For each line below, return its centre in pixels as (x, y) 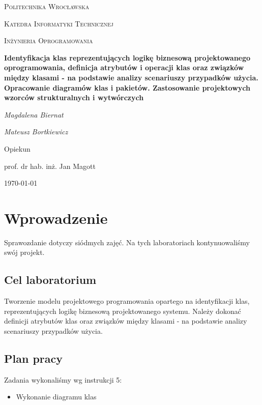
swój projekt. (24, 252)
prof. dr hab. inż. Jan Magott (50, 166)
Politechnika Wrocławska (47, 6)
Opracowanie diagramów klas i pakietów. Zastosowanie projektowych (127, 87)
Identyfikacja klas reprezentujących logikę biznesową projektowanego (127, 57)
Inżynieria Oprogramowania (49, 40)
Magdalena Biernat (34, 114)
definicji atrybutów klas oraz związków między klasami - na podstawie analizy (126, 321)
